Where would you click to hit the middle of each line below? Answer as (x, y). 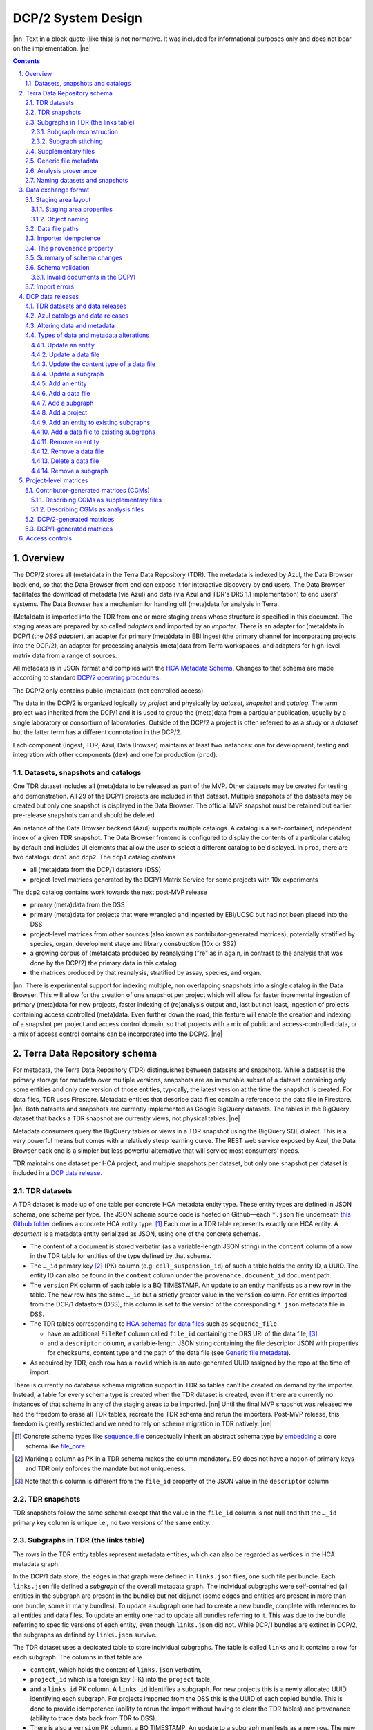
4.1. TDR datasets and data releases (76, 306)
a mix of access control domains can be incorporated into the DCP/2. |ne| (117, 1034)
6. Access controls (46, 538)
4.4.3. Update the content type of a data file (93, 364)
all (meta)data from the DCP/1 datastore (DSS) (96, 870)
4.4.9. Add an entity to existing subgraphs (91, 422)
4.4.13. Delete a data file (65, 461)
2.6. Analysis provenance (61, 170)
